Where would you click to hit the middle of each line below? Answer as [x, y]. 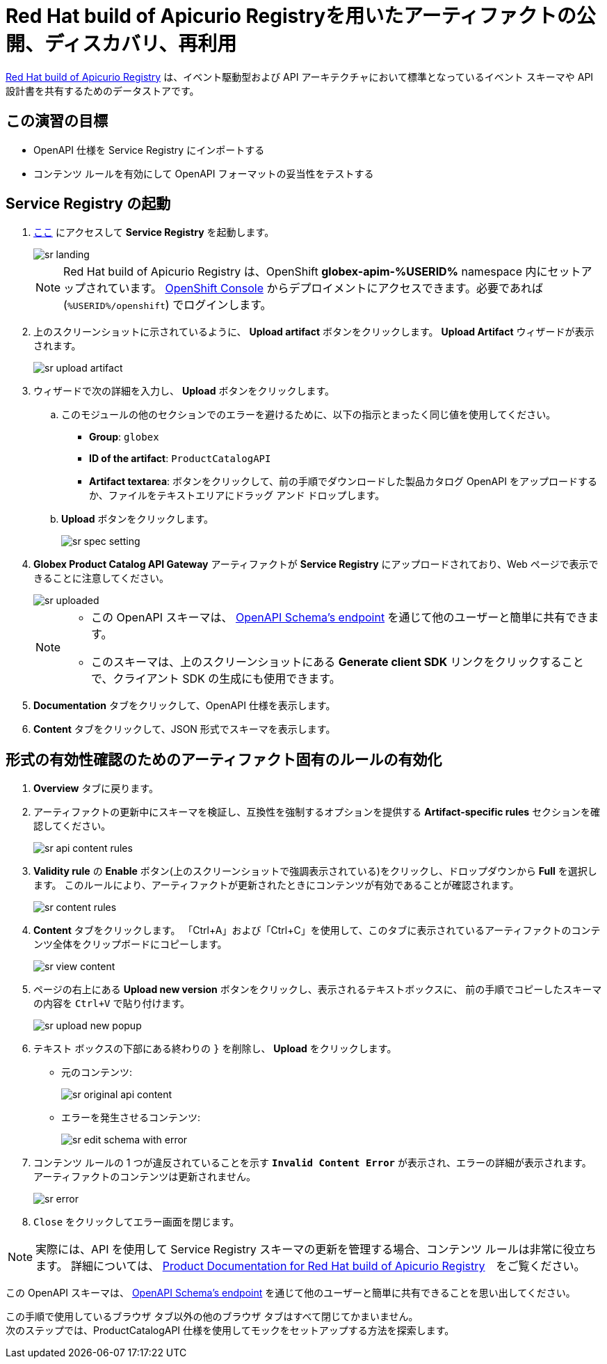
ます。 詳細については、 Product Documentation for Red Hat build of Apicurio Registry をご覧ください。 [310, 1266]
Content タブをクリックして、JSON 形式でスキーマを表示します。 [185, 729]
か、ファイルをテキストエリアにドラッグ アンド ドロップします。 [237, 495]
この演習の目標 [57, 121]
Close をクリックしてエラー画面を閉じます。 [137, 1222]
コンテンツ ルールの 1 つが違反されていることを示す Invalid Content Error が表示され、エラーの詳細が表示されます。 [313, 1163]
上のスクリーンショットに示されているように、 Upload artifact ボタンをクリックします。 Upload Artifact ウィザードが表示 [314, 332]
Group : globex [124, 437]
